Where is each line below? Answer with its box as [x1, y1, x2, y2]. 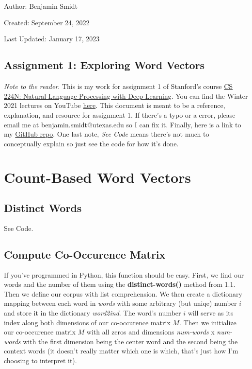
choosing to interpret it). [4, 355, 77, 366]
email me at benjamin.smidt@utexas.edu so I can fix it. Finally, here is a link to [4, 119, 241, 129]
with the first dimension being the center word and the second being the [23, 336, 238, 346]
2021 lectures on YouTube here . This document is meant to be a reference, [4, 100, 225, 110]
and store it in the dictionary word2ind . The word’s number [4, 308, 181, 318]
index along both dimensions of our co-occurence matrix [4, 317, 171, 327]
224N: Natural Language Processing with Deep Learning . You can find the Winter [4, 90, 248, 101]
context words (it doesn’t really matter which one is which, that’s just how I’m [4, 346, 238, 356]
